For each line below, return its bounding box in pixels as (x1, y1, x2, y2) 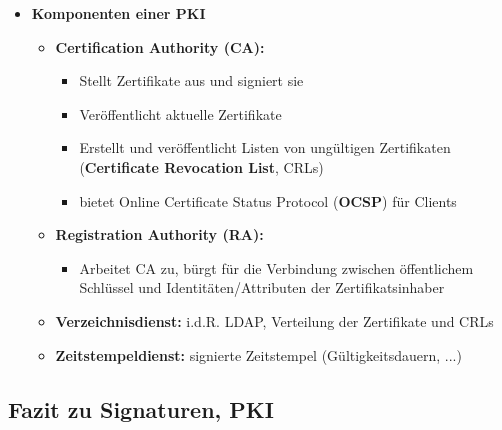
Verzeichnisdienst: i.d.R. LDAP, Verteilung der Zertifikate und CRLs (55, 310, 494, 331)
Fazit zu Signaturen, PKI (8, 393, 274, 424)
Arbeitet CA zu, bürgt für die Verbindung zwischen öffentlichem (79, 257, 474, 278)
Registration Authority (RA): (55, 224, 264, 245)
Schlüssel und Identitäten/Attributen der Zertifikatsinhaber (79, 277, 445, 298)
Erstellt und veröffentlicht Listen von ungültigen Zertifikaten (79, 137, 451, 158)
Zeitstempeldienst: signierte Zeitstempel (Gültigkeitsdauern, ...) (55, 344, 462, 365)
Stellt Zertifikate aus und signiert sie (79, 70, 304, 91)
